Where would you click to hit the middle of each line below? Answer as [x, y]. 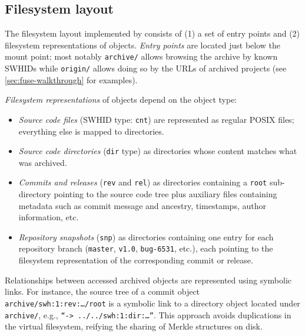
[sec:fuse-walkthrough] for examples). [71, 79]
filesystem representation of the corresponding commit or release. [136, 260]
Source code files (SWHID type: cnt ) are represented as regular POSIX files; [156, 119]
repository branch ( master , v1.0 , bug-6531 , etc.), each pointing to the [146, 248]
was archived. [43, 162]
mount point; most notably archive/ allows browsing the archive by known [141, 56]
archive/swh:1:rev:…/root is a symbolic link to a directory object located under [152, 303]
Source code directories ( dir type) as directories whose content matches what [158, 151]
